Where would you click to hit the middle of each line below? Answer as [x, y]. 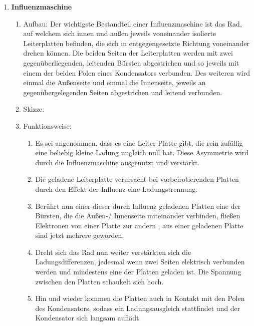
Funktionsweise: [47, 125]
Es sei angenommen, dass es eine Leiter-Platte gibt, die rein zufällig [139, 142]
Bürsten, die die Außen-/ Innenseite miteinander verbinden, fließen [138, 216]
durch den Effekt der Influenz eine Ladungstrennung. [116, 189]
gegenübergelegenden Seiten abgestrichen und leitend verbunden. [123, 92]
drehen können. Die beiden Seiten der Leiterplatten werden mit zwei [128, 53]
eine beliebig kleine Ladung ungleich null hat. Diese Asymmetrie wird [142, 152]
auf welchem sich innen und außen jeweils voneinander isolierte [120, 33]
